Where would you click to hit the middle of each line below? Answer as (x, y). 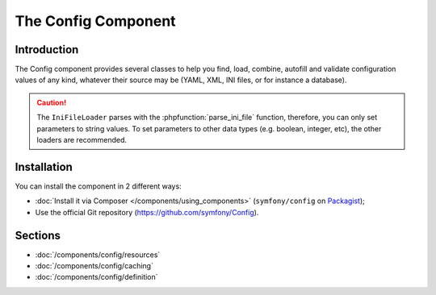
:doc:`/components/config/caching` (94, 266)
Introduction (47, 50)
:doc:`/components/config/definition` (96, 277)
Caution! (52, 102)
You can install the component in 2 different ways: (98, 186)
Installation (44, 166)
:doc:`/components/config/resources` (98, 255)
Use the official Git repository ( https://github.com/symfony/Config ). (147, 212)
